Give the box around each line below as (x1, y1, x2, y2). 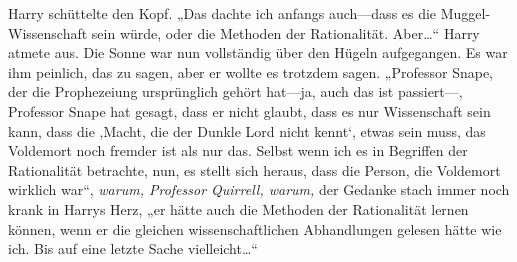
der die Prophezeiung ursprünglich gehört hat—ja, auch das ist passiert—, (8, 81, 463, 102)
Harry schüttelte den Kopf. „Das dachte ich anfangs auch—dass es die (8, 3, 437, 23)
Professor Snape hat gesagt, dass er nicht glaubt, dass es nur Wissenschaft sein (8, 100, 491, 121)
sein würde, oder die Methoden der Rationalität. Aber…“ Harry (91, 22, 480, 43)
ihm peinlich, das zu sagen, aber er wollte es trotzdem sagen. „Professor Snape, (8, 61, 493, 82)
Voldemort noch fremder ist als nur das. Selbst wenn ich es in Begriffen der (8, 140, 468, 161)
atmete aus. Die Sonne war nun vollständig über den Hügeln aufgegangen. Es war (8, 42, 508, 63)
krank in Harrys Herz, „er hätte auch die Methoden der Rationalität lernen (8, 198, 469, 219)
